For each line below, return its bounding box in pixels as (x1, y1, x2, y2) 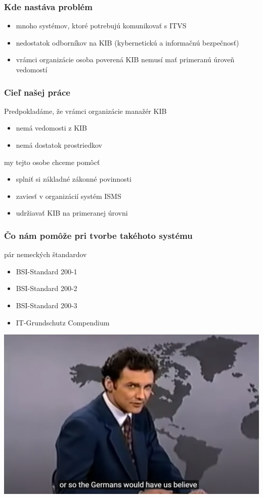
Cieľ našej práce (4, 86, 70, 98)
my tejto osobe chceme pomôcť (4, 156, 100, 167)
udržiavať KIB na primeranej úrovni (16, 207, 128, 218)
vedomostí (16, 64, 48, 74)
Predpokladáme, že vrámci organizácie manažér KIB (4, 105, 167, 116)
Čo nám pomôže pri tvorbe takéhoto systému (4, 229, 193, 241)
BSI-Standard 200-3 (16, 300, 77, 310)
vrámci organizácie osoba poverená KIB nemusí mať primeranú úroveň (16, 54, 235, 65)
